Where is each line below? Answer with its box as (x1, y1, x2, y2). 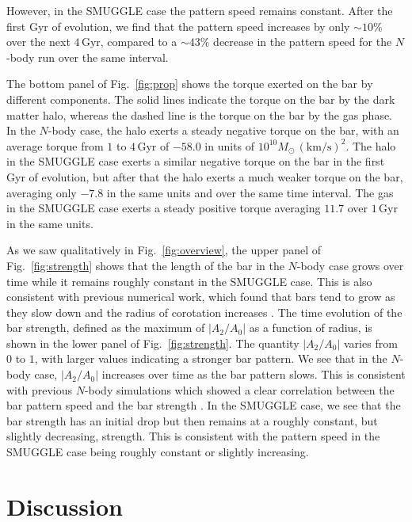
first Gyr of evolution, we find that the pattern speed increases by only (6, 17, 350, 34)
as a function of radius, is (249, 319, 372, 336)
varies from (344, 334, 398, 351)
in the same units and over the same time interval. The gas (106, 184, 394, 200)
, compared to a (100, 33, 177, 50)
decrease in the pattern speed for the (213, 33, 392, 50)
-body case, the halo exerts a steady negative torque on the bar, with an (48, 122, 399, 139)
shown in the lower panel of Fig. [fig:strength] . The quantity (6, 334, 299, 351)
